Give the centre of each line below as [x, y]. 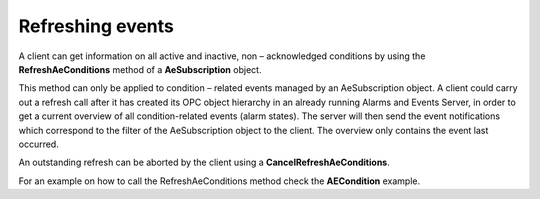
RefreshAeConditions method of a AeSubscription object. [140, 69]
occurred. [38, 144]
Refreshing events [96, 26]
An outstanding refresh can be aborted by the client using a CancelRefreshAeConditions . [204, 162]
